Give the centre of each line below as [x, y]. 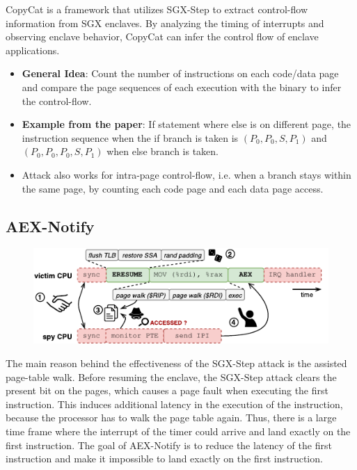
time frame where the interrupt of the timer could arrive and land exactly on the [178, 431]
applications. [33, 50]
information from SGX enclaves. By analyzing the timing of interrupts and [165, 23]
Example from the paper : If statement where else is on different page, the [187, 124]
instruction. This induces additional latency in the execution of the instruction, [174, 404]
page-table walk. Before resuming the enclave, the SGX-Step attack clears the [171, 376]
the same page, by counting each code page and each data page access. [173, 188]
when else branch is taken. [162, 151]
